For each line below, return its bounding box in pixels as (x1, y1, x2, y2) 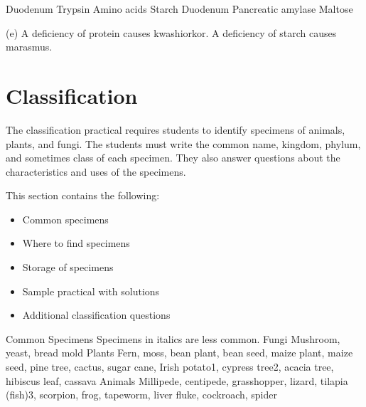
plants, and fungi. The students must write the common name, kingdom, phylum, (6, 136, 361, 151)
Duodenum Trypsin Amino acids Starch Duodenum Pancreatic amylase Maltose (6, 1, 353, 16)
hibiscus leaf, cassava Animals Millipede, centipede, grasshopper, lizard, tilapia (6, 373, 348, 388)
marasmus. (6, 39, 53, 54)
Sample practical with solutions (22, 283, 160, 298)
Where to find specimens (22, 236, 130, 250)
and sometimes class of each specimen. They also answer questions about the (6, 150, 340, 165)
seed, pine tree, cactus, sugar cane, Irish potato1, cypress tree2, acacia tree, (6, 359, 334, 374)
